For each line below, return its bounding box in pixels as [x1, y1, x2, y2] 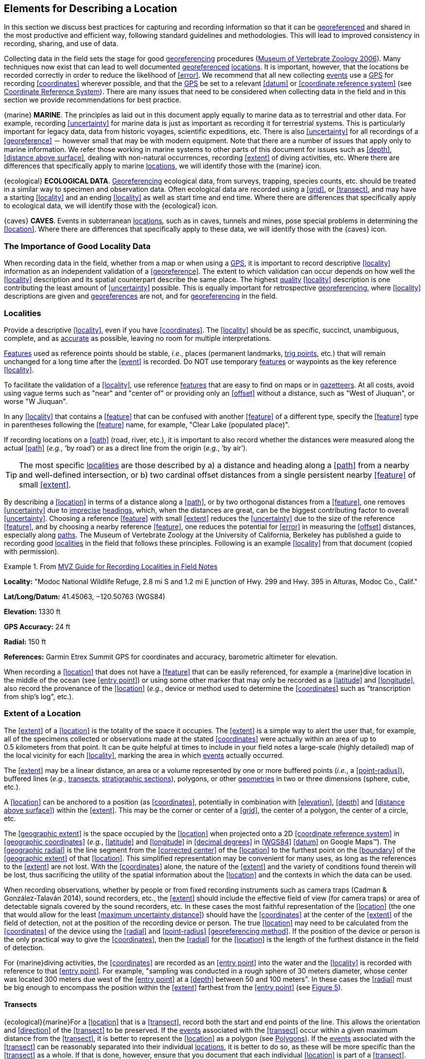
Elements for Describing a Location [4, 2, 177, 15]
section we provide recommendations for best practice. [4, 96, 181, 104]
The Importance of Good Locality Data [4, 241, 151, 251]
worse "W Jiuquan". [4, 397, 68, 405]
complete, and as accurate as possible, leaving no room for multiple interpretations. [4, 334, 272, 342]
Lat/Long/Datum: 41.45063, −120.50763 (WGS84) [4, 592, 166, 601]
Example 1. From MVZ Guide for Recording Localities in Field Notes [4, 562, 218, 571]
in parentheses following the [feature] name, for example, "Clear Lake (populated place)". [4, 420, 290, 429]
